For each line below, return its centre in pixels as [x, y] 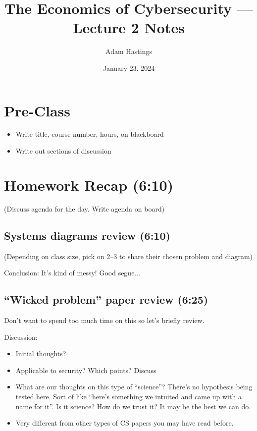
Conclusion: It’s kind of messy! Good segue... [72, 273]
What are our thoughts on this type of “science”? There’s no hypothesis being [134, 387]
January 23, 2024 [129, 68]
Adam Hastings [129, 51]
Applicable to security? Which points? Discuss [86, 370]
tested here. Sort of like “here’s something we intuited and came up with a [128, 396]
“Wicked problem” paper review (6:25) [106, 299]
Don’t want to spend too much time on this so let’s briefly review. [104, 320]
